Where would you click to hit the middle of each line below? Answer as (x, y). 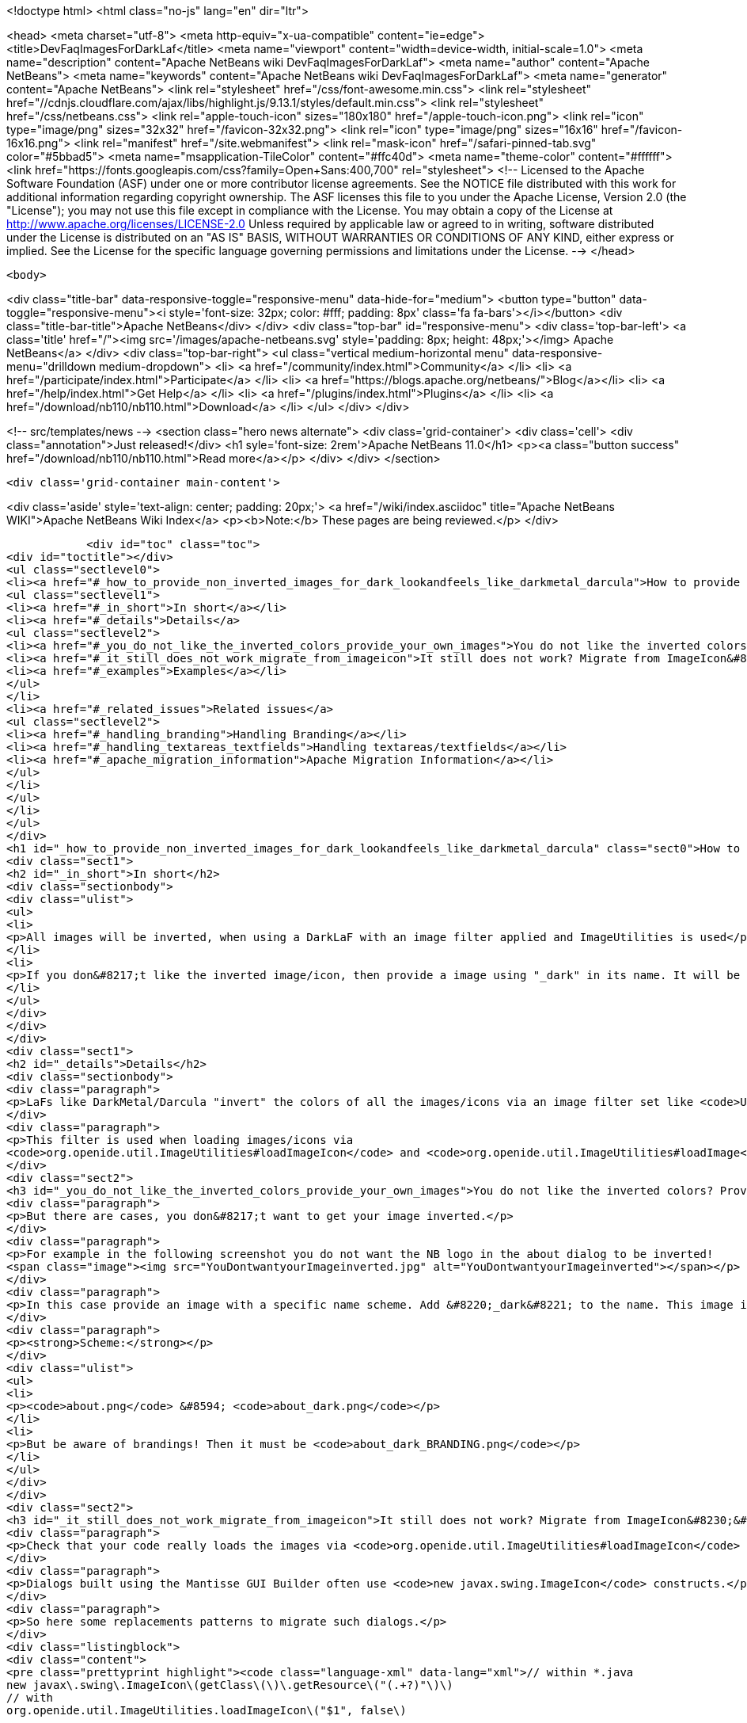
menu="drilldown (51, 366)
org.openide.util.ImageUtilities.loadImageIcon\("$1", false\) (207, 1710)
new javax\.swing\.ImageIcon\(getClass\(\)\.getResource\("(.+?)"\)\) (230, 1685)
